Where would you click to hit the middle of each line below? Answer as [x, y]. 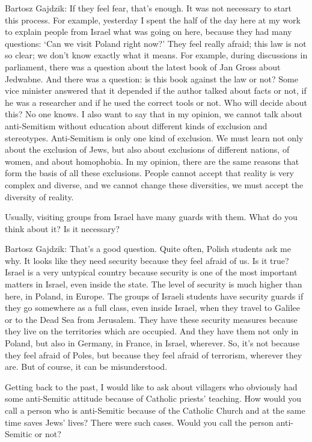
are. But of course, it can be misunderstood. [86, 367]
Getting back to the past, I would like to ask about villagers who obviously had [151, 386]
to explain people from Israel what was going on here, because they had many [148, 32]
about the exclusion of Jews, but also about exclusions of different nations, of [147, 149]
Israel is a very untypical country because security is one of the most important [151, 272]
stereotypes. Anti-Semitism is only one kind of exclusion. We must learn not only [154, 137]
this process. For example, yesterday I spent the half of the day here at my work [153, 20]
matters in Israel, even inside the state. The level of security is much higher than [154, 284]
